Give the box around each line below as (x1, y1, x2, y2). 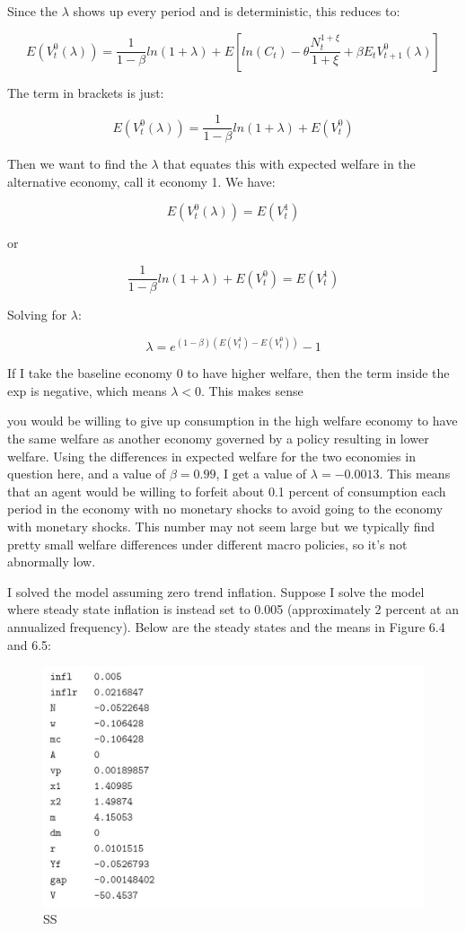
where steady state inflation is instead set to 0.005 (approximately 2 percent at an (7, 600, 459, 619)
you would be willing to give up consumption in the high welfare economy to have (7, 411, 458, 430)
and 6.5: (7, 635, 52, 654)
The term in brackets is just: (7, 83, 164, 101)
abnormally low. (7, 552, 96, 571)
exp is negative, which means (7, 381, 167, 400)
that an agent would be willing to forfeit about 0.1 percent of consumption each (7, 481, 446, 500)
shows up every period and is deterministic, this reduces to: (73, 2, 400, 20)
